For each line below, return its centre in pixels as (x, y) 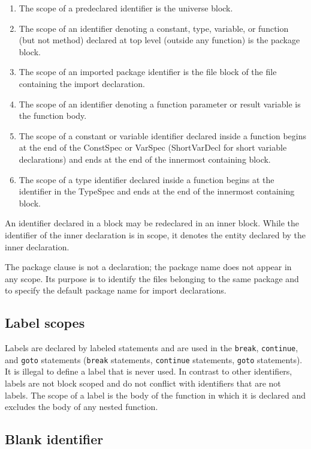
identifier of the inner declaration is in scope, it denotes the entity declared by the (155, 234)
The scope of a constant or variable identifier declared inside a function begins (162, 135)
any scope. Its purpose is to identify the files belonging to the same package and (152, 278)
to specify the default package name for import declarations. (116, 290)
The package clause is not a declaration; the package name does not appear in (148, 267)
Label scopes (45, 323)
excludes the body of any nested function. (81, 407)
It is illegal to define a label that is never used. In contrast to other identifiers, (149, 371)
